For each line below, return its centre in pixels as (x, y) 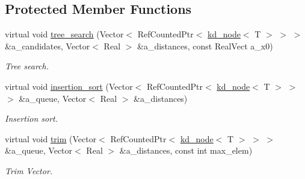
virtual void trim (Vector (51, 138)
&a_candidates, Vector (48, 46)
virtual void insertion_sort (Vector (69, 86)
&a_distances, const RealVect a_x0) (205, 46)
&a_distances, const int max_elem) (186, 150)
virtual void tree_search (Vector (64, 34)
